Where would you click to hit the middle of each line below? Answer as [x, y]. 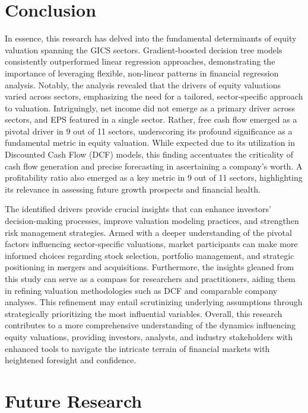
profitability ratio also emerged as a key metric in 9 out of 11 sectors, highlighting [154, 177]
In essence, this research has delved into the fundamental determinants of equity [151, 38]
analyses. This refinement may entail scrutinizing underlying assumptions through [154, 302]
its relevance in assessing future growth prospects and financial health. [133, 189]
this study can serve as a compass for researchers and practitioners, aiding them [150, 278]
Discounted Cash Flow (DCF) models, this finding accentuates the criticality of [149, 154]
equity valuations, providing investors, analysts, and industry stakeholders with [149, 336]
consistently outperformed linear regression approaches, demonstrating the [140, 61]
